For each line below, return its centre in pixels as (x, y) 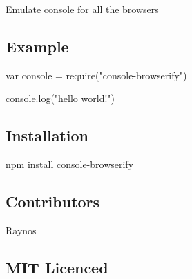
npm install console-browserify (70, 164)
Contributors (53, 201)
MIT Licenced (57, 267)
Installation (47, 135)
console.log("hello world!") (60, 98)
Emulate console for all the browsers (82, 9)
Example (37, 46)
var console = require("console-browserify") (96, 75)
